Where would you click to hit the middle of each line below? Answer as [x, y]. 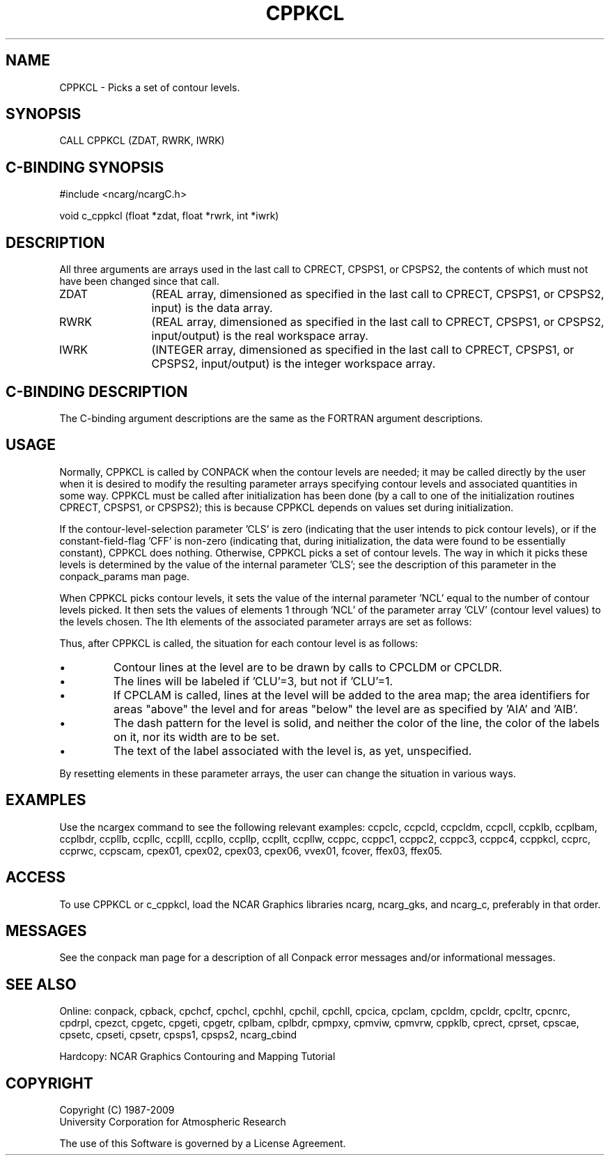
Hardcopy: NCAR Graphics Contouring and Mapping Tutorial [197, 1057]
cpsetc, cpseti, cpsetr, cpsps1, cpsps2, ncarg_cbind [178, 1035]
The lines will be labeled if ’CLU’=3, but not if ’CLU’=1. [253, 681]
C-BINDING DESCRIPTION [97, 391]
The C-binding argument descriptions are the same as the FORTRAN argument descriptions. [271, 418]
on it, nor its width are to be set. [197, 737]
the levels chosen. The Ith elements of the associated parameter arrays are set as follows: [266, 621]
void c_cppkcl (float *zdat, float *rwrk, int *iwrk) [169, 216]
